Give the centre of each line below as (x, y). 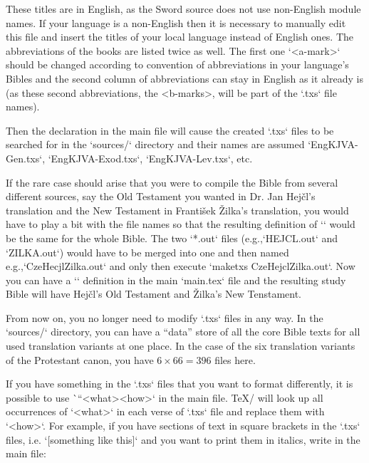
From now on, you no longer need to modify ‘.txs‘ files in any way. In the (165, 317)
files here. (235, 359)
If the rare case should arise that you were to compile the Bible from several (172, 182)
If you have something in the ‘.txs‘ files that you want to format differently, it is (180, 384)
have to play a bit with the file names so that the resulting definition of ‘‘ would (181, 224)
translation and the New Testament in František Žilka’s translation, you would (177, 210)
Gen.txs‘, (26, 158)
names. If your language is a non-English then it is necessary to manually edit (176, 22)
